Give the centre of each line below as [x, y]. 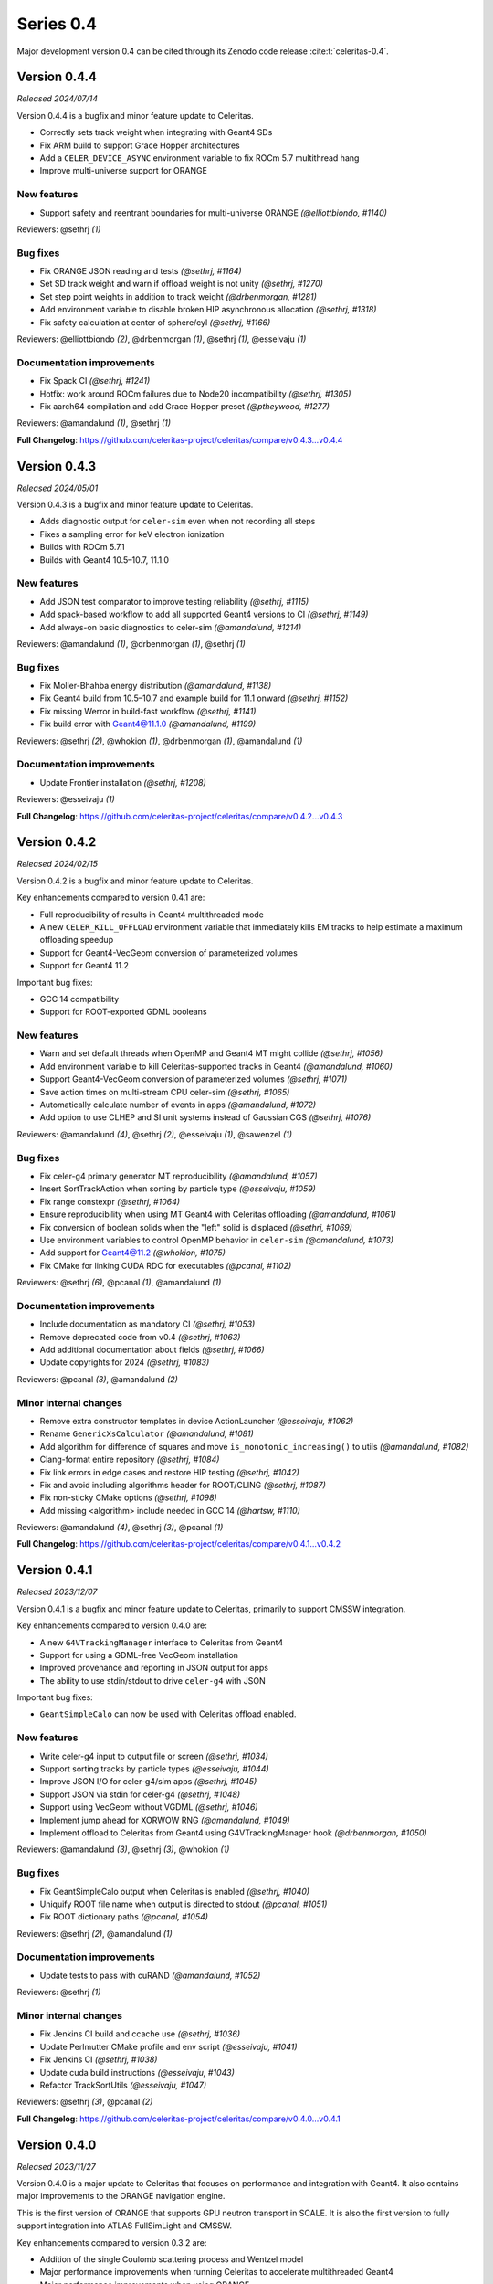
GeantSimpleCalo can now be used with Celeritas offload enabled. [168, 1714]
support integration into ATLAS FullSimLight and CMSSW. [125, 2226]
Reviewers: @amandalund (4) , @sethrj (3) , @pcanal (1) [120, 1528]
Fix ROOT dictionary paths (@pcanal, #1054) [124, 1917]
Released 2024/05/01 [58, 488]
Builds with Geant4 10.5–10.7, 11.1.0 [104, 560]
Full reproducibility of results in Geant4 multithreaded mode [152, 915]
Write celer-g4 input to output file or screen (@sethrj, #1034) [154, 1756]
